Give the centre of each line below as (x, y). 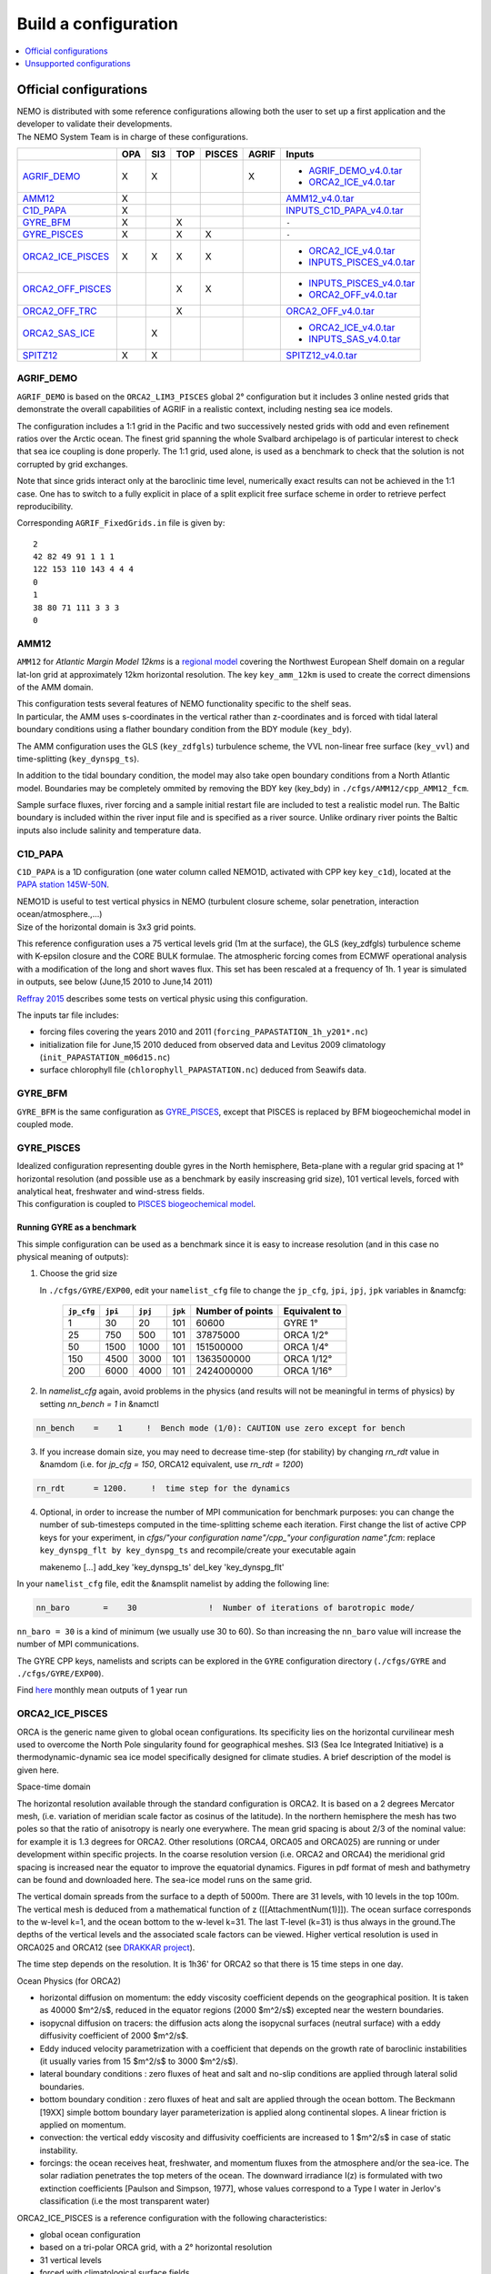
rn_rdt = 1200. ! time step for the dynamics (163, 1488)
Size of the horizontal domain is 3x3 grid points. (106, 927)
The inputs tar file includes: (68, 1015)
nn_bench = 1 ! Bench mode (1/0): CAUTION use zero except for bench (220, 1428)
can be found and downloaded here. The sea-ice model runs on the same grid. (165, 1879)
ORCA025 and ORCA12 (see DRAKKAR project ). (106, 1947)
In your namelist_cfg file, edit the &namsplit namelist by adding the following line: (173, 1584)
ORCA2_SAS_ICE (59, 334)
